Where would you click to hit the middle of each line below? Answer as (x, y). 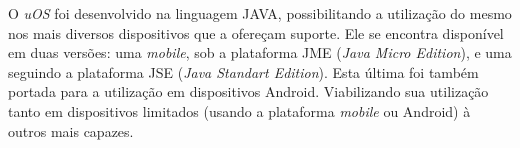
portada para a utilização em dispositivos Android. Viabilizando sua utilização (248, 91)
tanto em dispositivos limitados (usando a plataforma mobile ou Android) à (239, 110)
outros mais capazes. (71, 130)
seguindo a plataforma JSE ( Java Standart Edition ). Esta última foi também (243, 71)
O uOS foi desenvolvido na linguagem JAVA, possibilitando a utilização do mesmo (260, 13)
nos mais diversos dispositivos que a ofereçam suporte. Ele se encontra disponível (256, 32)
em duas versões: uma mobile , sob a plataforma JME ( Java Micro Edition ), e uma (260, 52)
